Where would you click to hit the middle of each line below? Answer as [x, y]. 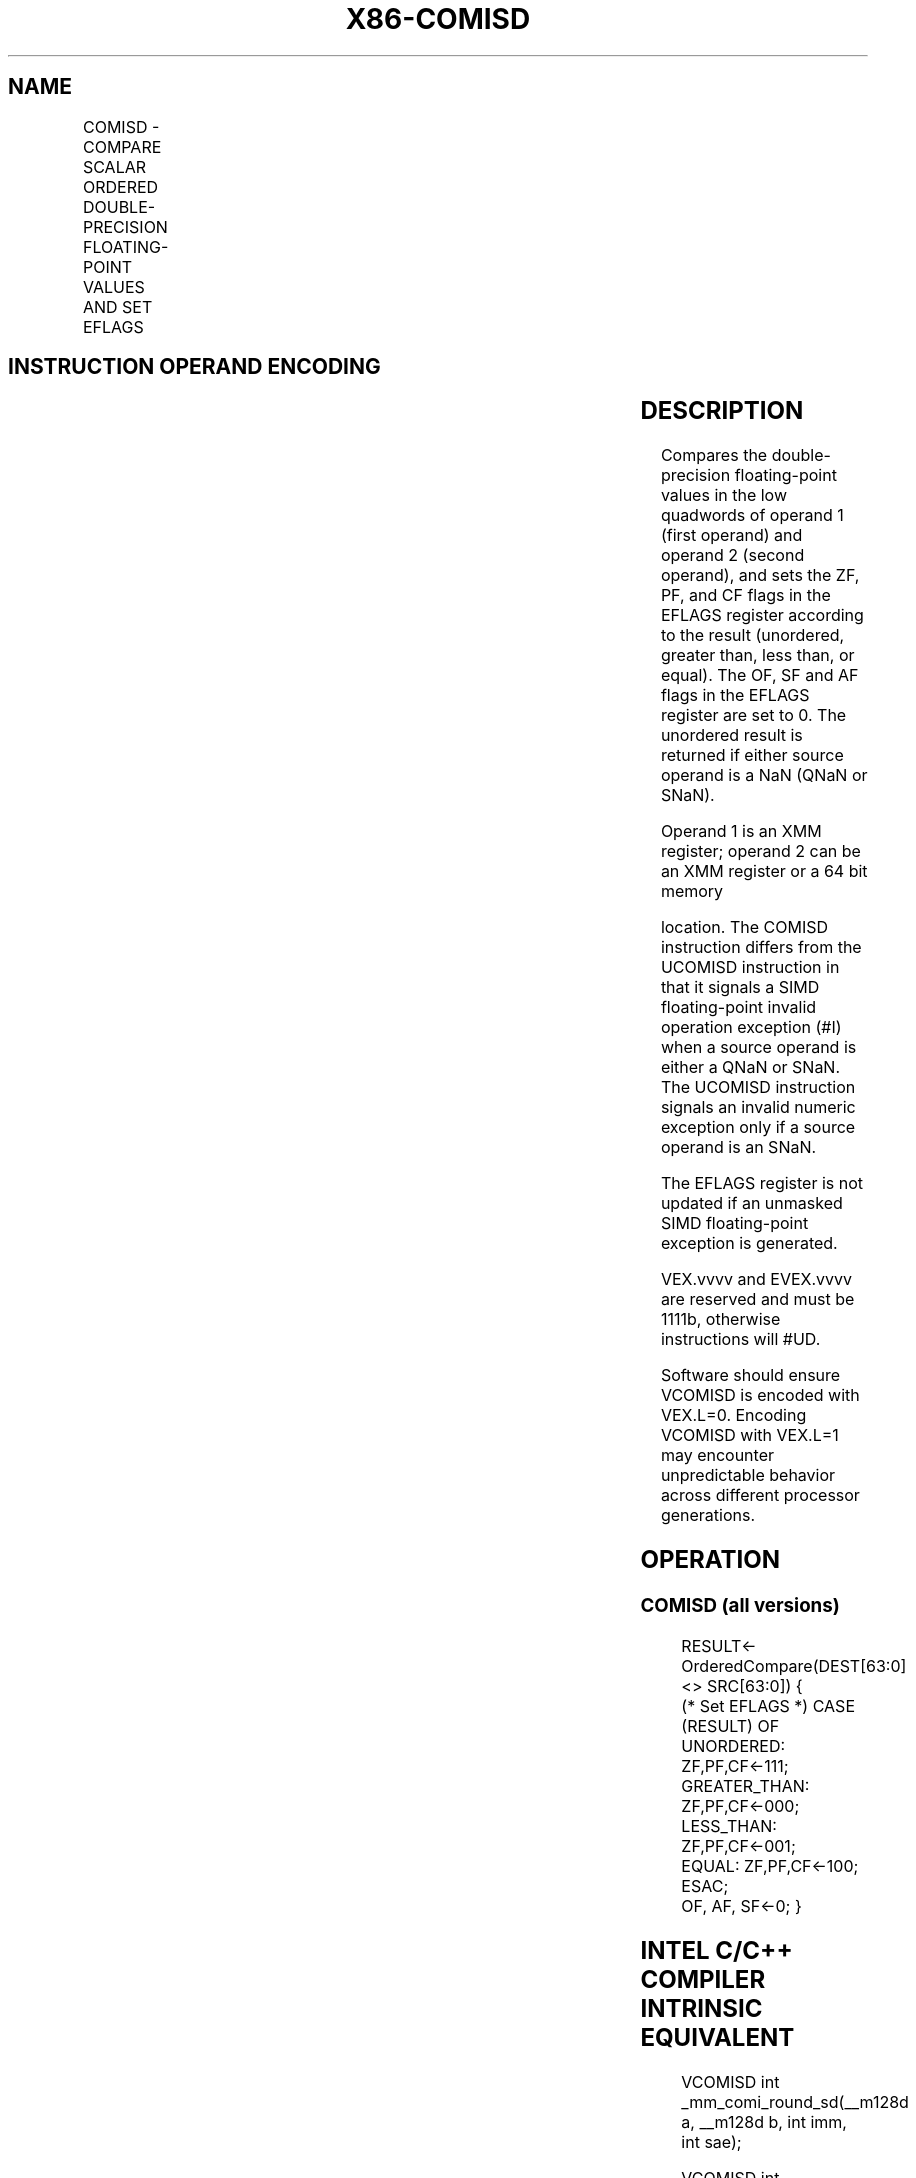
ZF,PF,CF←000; [740, 1805]
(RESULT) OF [730, 1725]
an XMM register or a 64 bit [764, 871]
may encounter [717, 1455]
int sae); [711, 2141]
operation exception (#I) [751, 1027]
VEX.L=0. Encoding [733, 1415]
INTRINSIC [701, 2008]
